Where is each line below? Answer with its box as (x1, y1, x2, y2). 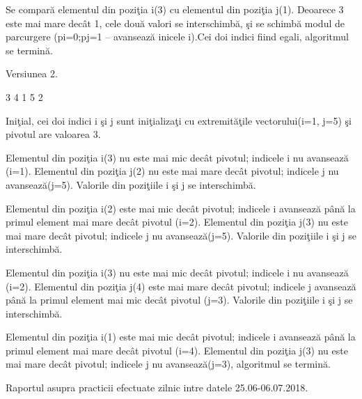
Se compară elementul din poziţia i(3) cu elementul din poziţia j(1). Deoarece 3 (6, 2, 344, 16)
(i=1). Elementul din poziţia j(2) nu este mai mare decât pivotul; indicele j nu (6, 164, 339, 178)
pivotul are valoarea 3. (6, 127, 101, 141)
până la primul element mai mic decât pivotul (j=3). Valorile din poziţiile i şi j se (6, 292, 353, 307)
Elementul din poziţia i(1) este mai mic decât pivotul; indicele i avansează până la (6, 329, 356, 344)
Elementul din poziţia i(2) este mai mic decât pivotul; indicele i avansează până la (6, 201, 356, 215)
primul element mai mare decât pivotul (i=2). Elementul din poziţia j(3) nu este (6, 214, 348, 229)
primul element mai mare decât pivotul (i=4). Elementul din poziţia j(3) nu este (6, 343, 348, 357)
